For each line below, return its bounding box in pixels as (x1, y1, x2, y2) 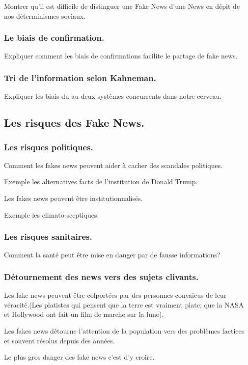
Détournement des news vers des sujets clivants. (4, 270, 199, 282)
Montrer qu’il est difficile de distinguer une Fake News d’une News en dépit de (4, 1, 240, 11)
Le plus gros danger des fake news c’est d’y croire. (4, 352, 155, 362)
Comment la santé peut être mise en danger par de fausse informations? (4, 250, 220, 260)
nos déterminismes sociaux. (4, 10, 85, 21)
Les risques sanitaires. (4, 230, 92, 243)
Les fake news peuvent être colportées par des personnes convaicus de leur (4, 290, 227, 300)
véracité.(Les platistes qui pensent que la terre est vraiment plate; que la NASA (4, 299, 244, 309)
